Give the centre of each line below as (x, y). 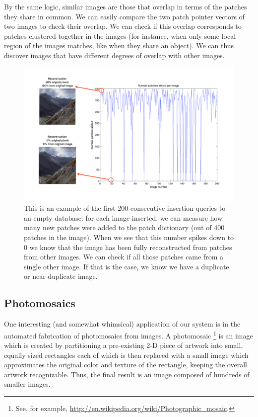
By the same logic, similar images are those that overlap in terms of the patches (126, 6)
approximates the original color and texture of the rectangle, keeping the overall (126, 365)
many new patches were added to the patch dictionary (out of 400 (124, 227)
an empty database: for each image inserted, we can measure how (123, 217)
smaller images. (27, 384)
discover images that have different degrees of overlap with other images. (114, 55)
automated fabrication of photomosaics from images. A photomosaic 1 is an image (129, 334)
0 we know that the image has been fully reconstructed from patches (128, 247)
